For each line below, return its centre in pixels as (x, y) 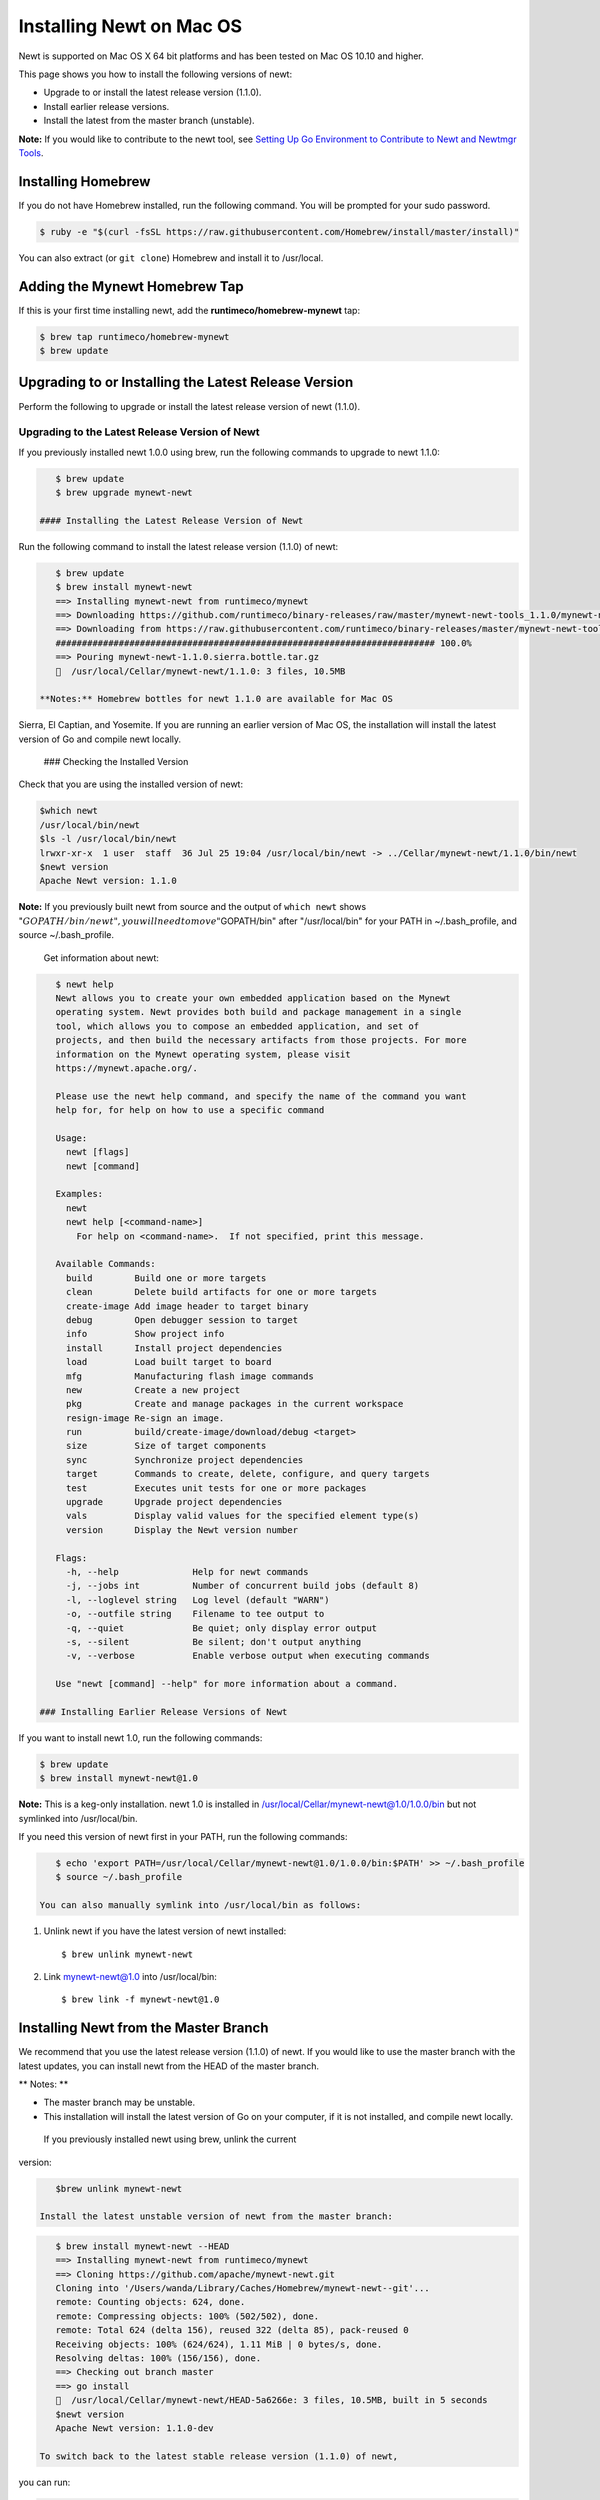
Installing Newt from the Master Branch (143, 2028)
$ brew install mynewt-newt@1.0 (119, 1778)
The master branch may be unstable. (119, 2102)
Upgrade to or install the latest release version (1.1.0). (152, 92)
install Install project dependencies (174, 1348)
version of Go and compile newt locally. (100, 739)
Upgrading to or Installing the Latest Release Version (186, 382)
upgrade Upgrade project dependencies (174, 1502)
